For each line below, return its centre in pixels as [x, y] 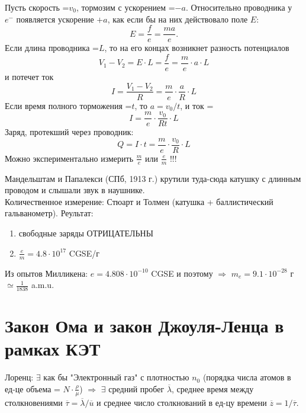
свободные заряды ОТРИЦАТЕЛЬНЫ [86, 233]
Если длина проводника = [52, 48]
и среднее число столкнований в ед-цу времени [182, 402]
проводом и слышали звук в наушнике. [75, 190]
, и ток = [197, 105]
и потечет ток [29, 76]
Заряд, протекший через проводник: [69, 132]
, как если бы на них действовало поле [178, 19]
